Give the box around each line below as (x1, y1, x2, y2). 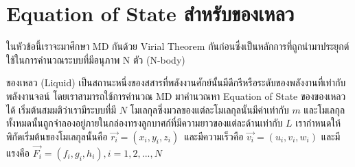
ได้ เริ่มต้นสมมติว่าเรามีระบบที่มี (6, 102, 117, 116)
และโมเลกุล (304, 102, 345, 116)
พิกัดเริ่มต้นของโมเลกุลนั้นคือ (6, 129, 108, 143)
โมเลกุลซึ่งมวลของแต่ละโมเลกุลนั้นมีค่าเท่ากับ (130, 102, 289, 116)
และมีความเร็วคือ (184, 129, 244, 143)
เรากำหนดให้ (295, 116, 341, 130)
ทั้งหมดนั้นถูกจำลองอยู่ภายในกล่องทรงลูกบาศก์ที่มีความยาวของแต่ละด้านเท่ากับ (6, 116, 283, 130)
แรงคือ (6, 145, 30, 159)
